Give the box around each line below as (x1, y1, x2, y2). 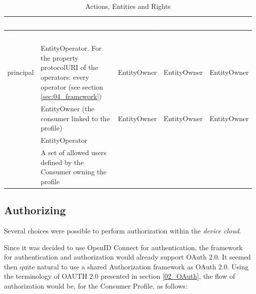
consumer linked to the (40, 113, 110, 123)
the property (40, 52, 79, 63)
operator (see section (40, 81, 103, 92)
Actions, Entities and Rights (85, 1, 171, 11)
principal (7, 67, 34, 77)
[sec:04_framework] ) (40, 91, 102, 101)
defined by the (40, 157, 84, 167)
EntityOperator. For (40, 43, 102, 53)
